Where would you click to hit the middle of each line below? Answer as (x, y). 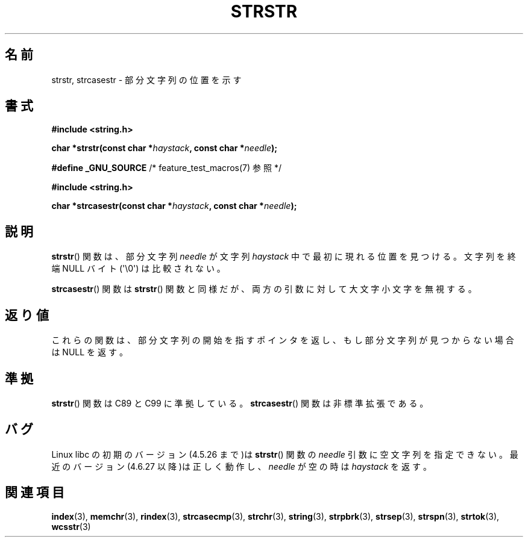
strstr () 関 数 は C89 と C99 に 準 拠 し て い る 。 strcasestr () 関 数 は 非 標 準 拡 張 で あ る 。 (240, 403)
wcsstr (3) (71, 526)
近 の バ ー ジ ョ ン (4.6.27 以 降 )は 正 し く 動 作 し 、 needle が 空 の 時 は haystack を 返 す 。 (241, 466)
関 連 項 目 (35, 493)
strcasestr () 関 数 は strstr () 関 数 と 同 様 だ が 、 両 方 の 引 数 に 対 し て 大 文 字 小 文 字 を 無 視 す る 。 (264, 289)
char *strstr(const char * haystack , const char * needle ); (165, 148)
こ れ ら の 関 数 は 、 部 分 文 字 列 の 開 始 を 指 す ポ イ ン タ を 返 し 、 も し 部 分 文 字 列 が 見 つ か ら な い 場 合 (283, 340)
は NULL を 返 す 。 (90, 352)
